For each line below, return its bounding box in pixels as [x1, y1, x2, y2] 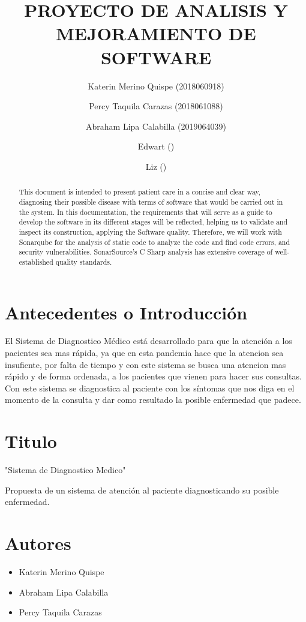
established [19, 256, 53, 267]
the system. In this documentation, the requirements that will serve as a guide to [19, 207, 272, 217]
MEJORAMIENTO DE [56, 21, 256, 46]
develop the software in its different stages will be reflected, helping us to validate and [19, 217, 288, 227]
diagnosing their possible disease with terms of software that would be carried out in [19, 196, 283, 207]
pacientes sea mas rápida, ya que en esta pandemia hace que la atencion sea [5, 346, 284, 359]
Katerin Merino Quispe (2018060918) [88, 79, 224, 92]
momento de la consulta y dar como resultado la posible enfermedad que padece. [5, 393, 301, 406]
